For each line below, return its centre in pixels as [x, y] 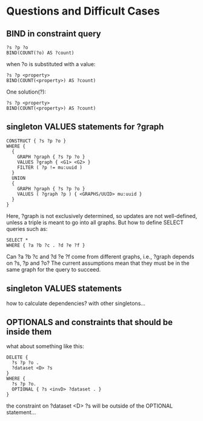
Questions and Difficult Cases [83, 11]
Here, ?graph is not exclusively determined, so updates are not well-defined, [102, 216]
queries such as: [27, 228]
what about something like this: [45, 346]
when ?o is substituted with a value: [51, 64]
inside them [29, 332]
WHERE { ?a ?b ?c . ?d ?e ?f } [46, 245]
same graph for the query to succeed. [54, 269]
